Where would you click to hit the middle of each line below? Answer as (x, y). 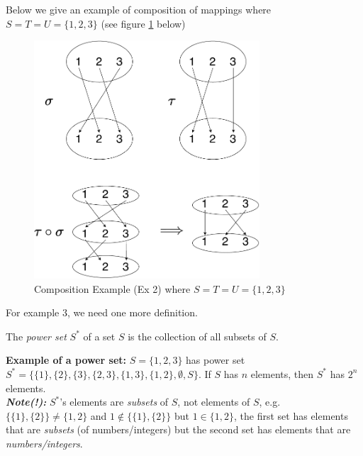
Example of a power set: (66, 360)
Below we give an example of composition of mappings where (139, 9)
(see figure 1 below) (143, 23)
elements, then (282, 373)
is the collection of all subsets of (197, 336)
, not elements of (214, 402)
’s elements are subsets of (114, 402)
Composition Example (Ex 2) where (112, 288)
